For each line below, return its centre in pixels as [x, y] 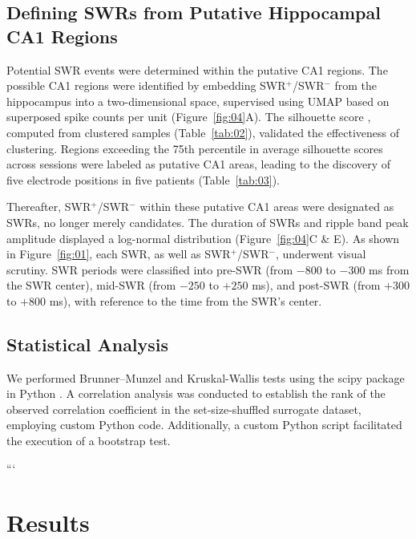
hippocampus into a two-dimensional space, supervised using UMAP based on [198, 101]
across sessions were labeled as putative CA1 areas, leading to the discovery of [199, 164]
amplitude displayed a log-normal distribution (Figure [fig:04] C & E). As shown [203, 238]
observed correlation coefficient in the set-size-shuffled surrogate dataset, [184, 409]
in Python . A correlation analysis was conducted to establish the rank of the [196, 393]
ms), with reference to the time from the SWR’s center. [186, 300]
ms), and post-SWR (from [316, 285]
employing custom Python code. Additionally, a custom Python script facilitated [204, 425]
